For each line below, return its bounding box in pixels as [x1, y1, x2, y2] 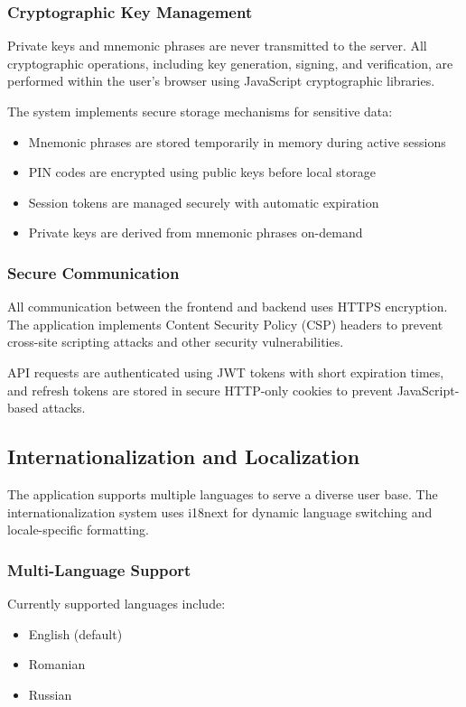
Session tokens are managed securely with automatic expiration [28, 192, 379, 211]
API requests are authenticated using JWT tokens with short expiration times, [7, 362, 444, 381]
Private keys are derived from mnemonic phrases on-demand [28, 223, 363, 242]
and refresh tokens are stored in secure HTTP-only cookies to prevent [7, 380, 393, 399]
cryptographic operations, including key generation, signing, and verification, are [7, 53, 453, 72]
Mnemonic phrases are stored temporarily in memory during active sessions [28, 132, 446, 151]
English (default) [28, 624, 123, 643]
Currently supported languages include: [7, 593, 226, 612]
